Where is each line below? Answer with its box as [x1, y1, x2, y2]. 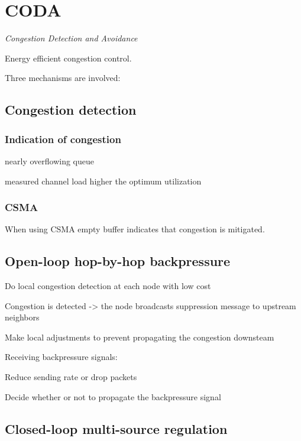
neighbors [5, 311, 40, 323]
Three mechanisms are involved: [5, 72, 121, 84]
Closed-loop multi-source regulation [5, 419, 228, 437]
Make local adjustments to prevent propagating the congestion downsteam [5, 330, 274, 343]
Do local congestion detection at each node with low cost [5, 280, 211, 292]
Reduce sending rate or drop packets [5, 371, 137, 383]
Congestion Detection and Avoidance [5, 32, 138, 44]
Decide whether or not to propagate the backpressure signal [5, 390, 221, 403]
